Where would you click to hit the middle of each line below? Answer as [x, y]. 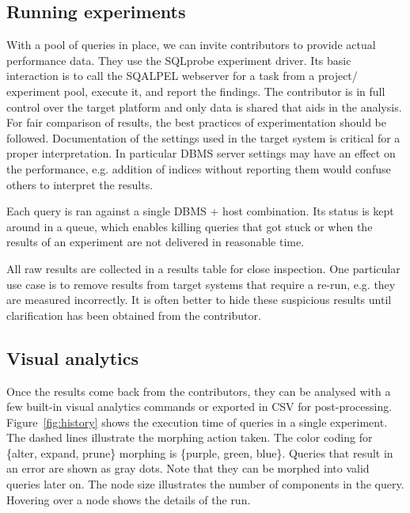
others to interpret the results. [80, 184]
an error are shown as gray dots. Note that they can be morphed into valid [188, 468]
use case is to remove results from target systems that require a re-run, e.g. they [201, 284]
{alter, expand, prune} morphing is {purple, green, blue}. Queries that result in [200, 452]
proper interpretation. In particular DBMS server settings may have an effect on [201, 153]
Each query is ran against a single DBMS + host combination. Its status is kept [200, 211]
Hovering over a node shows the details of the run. [129, 499]
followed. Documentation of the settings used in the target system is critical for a [203, 137]
